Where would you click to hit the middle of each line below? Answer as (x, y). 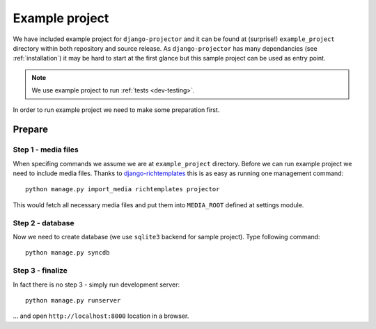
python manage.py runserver (73, 300)
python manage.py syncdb (68, 253)
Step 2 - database (44, 223)
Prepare (31, 130)
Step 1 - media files (46, 150)
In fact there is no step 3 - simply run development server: (96, 284)
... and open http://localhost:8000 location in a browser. (101, 316)
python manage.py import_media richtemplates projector (123, 189)
